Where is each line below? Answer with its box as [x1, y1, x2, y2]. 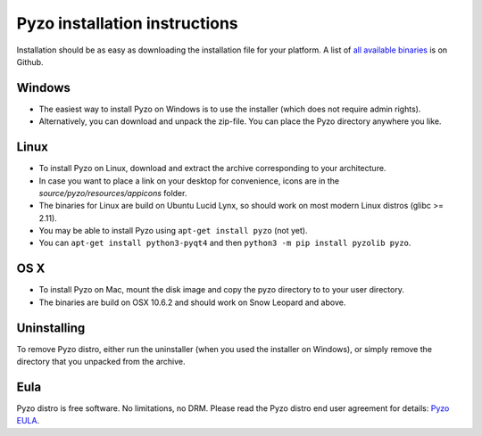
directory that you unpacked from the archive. [16, 357, 187, 367]
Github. [16, 56, 44, 67]
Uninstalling [16, 320, 86, 335]
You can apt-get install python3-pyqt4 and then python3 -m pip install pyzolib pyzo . [38, 237, 411, 249]
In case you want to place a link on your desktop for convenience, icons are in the [38, 175, 339, 186]
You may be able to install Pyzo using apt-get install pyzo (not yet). [38, 226, 308, 236]
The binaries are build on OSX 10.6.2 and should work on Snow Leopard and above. [38, 297, 346, 308]
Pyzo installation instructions [16, 13, 238, 33]
